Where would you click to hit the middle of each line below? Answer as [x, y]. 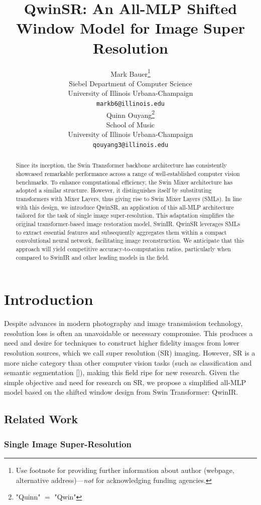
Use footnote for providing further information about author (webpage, [125, 470]
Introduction [49, 299]
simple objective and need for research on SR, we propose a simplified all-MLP [125, 382]
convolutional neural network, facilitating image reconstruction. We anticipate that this [130, 240]
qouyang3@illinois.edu [130, 145]
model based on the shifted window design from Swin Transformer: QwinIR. [121, 392]
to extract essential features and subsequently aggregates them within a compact [121, 232]
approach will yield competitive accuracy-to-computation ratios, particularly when [123, 249]
